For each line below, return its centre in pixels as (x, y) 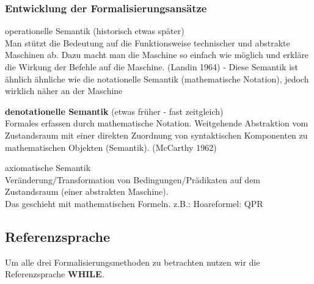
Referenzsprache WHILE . (55, 274)
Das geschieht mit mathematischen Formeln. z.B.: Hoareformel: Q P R (134, 203)
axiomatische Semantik (48, 168)
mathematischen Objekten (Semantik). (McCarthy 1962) (111, 147)
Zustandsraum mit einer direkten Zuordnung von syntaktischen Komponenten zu (156, 135)
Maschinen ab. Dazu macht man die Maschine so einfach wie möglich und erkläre (157, 55)
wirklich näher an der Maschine (64, 91)
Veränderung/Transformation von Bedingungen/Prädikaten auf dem (133, 179)
